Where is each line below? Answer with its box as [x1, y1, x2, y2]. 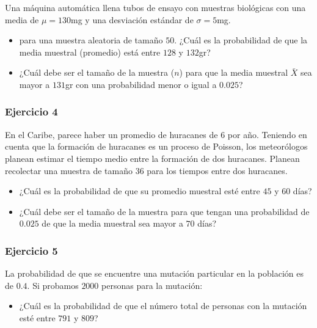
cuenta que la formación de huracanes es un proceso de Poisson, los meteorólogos [5, 140, 308, 153]
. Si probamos [27, 279, 79, 291]
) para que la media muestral [179, 66, 288, 79]
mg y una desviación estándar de [71, 13, 194, 26]
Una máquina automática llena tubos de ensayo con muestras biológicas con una [5, 1, 306, 13]
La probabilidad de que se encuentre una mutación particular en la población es [5, 267, 304, 280]
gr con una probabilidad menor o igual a [65, 78, 217, 90]
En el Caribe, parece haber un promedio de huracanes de [5, 128, 218, 140]
